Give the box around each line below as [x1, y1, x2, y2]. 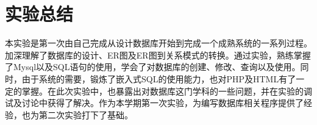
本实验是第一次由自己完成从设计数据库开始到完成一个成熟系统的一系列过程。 [5, 37, 312, 49]
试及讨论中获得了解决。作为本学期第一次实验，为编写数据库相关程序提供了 [5, 96, 304, 109]
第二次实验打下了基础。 [38, 108, 133, 121]
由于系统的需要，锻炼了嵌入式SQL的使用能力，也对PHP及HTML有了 [21, 72, 296, 85]
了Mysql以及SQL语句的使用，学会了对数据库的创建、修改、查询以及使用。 [5, 60, 301, 73]
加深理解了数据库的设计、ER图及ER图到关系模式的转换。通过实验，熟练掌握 [5, 48, 311, 61]
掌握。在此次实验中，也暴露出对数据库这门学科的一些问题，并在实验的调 [21, 84, 312, 97]
